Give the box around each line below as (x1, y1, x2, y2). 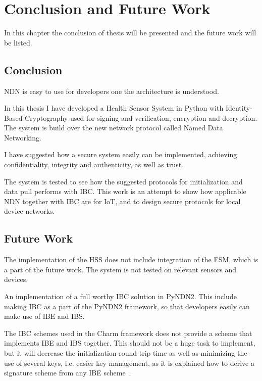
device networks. (4, 206, 55, 216)
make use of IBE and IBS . (4, 311, 85, 321)
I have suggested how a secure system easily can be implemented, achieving (4, 149, 237, 160)
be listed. (4, 37, 32, 47)
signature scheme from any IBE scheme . (4, 367, 131, 378)
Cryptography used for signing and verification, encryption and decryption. (25, 112, 257, 123)
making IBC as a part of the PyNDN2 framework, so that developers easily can (4, 301, 250, 311)
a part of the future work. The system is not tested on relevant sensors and (4, 264, 236, 274)
